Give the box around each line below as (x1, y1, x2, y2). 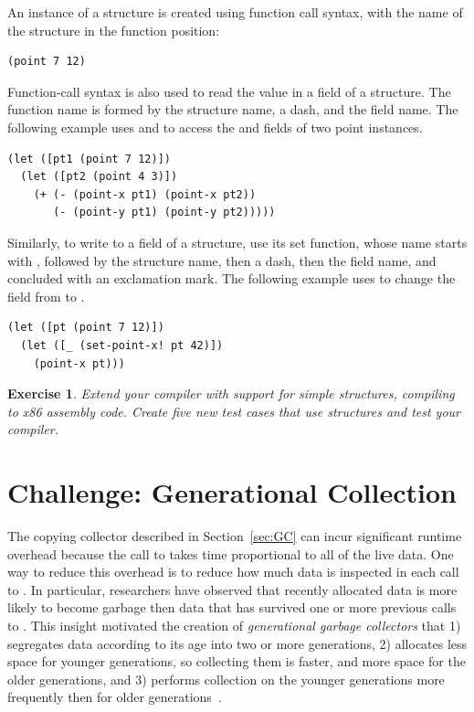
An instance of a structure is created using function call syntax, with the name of (7, 3, 463, 21)
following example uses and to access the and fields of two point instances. (7, 117, 423, 136)
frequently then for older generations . (7, 687, 222, 707)
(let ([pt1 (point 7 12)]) (7, 152, 171, 165)
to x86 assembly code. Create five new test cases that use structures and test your (7, 401, 461, 420)
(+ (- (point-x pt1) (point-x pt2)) (33, 187, 257, 201)
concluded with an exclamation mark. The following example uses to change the (7, 269, 456, 288)
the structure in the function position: (7, 20, 220, 39)
